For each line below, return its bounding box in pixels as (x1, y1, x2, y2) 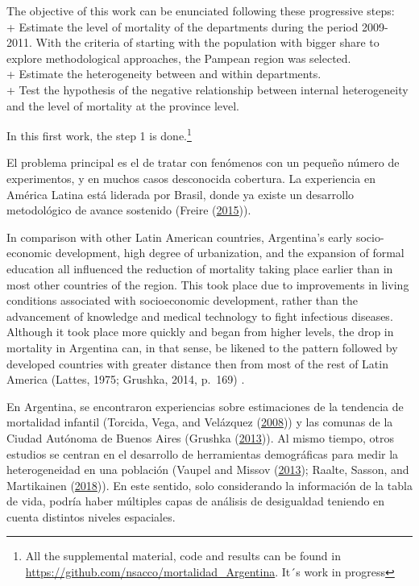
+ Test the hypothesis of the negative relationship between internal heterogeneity (6, 81, 409, 98)
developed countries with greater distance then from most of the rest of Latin (6, 355, 388, 372)
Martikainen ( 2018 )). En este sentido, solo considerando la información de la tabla (6, 476, 413, 493)
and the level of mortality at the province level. (6, 97, 240, 114)
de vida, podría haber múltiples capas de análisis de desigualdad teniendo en (6, 492, 385, 509)
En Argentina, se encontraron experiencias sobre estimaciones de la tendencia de (6, 397, 404, 414)
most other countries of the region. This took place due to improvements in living (6, 276, 409, 293)
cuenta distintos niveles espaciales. (6, 508, 176, 525)
